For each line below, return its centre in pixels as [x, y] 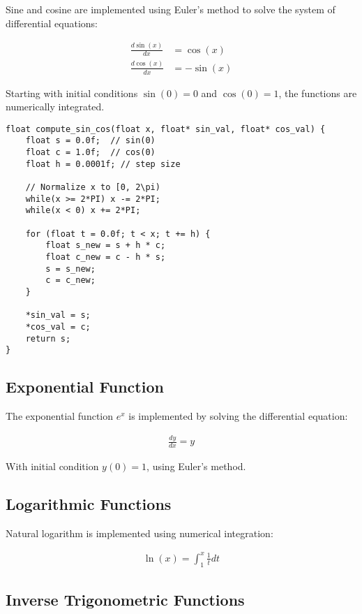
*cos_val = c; [58, 327]
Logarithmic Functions [89, 503]
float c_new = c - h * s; [106, 257]
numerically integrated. [55, 107]
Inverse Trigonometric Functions [125, 599]
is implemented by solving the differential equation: [238, 416]
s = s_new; [70, 269]
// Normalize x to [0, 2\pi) [93, 188]
